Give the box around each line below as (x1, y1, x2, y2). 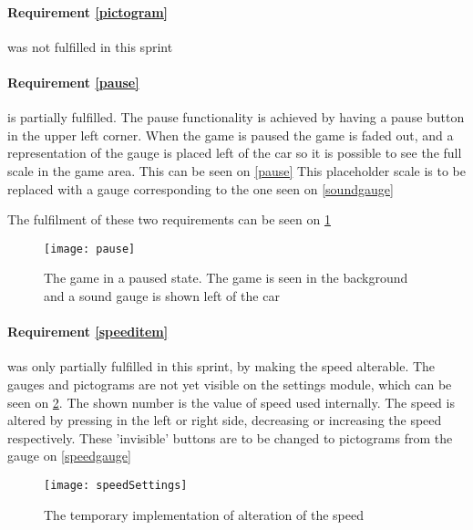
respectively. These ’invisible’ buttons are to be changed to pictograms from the (7, 428, 453, 447)
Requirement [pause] (7, 72, 139, 91)
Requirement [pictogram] (7, 2, 169, 21)
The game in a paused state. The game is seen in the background (44, 268, 408, 287)
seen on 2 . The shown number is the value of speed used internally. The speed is (7, 392, 455, 411)
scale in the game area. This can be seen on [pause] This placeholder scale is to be (7, 161, 466, 180)
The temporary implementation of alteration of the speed (44, 504, 364, 524)
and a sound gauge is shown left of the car (44, 286, 280, 305)
